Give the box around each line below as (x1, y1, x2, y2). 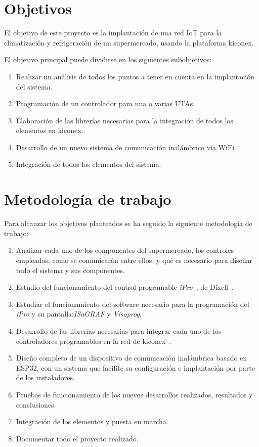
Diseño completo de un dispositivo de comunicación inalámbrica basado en (16, 352, 247, 363)
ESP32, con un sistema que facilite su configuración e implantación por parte (16, 362, 255, 373)
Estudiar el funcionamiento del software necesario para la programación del (16, 298, 249, 309)
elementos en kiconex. (16, 125, 83, 136)
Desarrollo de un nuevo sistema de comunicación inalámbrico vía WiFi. (16, 142, 236, 152)
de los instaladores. (16, 372, 75, 383)
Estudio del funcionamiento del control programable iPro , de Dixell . (16, 282, 234, 292)
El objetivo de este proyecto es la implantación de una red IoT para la (4, 27, 222, 38)
